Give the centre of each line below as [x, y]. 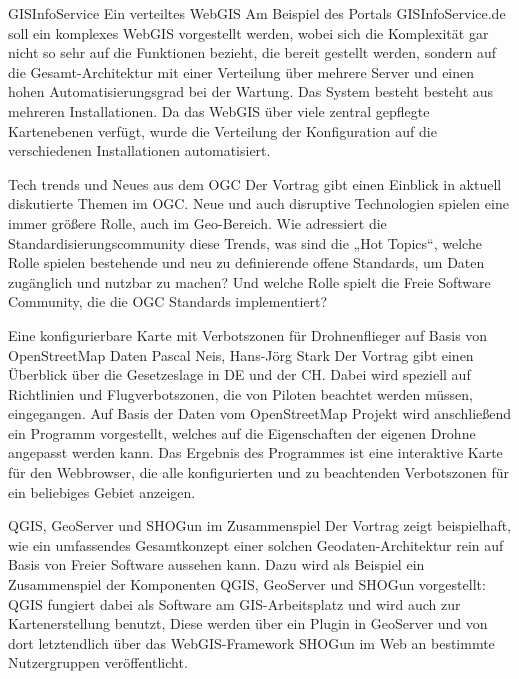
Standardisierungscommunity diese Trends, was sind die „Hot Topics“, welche [245, 242]
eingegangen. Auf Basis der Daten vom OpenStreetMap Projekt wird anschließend [260, 413]
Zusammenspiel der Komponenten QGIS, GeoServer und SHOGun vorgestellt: [247, 584]
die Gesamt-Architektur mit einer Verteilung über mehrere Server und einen [241, 71]
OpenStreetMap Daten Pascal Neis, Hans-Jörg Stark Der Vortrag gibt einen [241, 354]
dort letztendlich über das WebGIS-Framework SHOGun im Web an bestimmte [251, 642]
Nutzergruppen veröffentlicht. [98, 662]
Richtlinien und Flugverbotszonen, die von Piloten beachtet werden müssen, [240, 393]
